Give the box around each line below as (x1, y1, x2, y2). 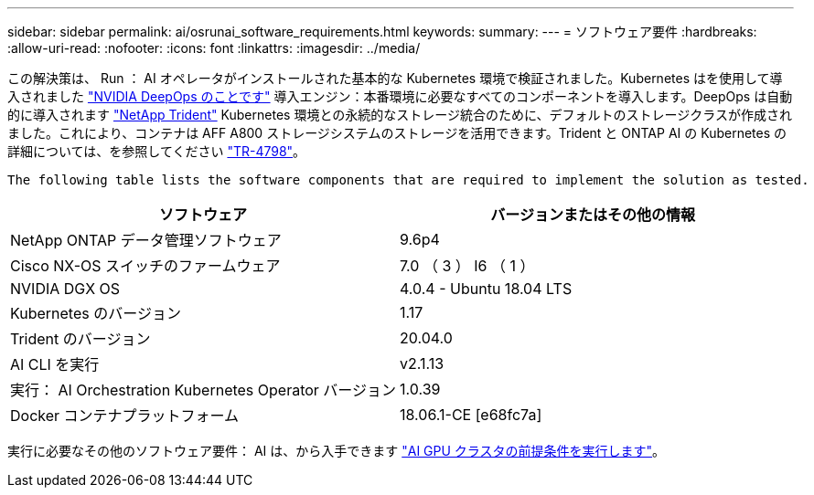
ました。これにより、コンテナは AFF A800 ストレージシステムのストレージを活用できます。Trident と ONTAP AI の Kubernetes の (7, 125, 787, 141)
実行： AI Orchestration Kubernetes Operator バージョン (10, 381, 397, 399)
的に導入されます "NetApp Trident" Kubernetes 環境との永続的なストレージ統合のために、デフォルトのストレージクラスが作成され (7, 107, 792, 122)
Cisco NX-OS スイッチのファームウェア (10, 257, 281, 275)
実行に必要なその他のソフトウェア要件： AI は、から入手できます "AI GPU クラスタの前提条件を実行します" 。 (7, 443, 666, 458)
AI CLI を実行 (10, 355, 100, 374)
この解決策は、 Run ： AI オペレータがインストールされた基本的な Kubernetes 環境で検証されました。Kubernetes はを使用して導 (7, 70, 783, 86)
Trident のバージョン (10, 330, 151, 348)
